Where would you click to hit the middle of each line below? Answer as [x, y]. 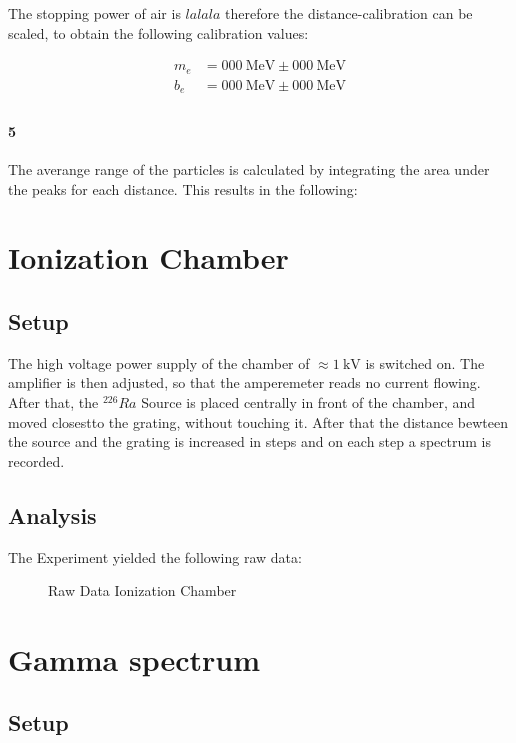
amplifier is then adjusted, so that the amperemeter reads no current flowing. [244, 382]
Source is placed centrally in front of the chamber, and [308, 401]
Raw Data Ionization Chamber [142, 590]
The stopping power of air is [94, 13]
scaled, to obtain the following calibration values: [158, 32]
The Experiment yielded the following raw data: [155, 556]
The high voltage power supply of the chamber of [159, 362]
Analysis [52, 514]
